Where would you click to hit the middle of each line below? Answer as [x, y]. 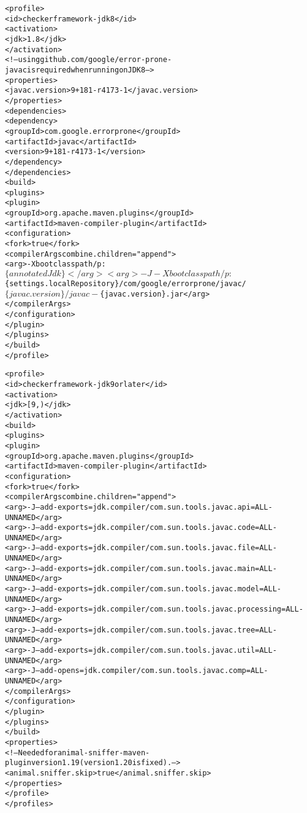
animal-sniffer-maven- [104, 753]
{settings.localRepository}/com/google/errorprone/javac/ [126, 284]
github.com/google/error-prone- [106, 60]
